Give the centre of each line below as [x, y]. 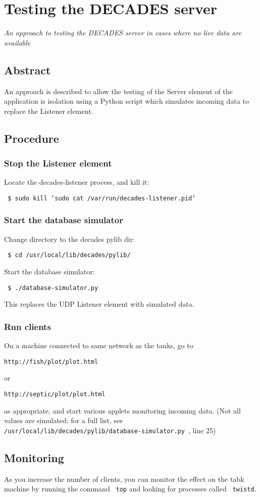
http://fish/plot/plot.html [51, 362]
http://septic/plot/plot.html [55, 394]
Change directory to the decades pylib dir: [69, 239]
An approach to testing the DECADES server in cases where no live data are [123, 33]
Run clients [28, 326]
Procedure [32, 138]
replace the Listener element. [49, 111]
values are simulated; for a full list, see [64, 420]
